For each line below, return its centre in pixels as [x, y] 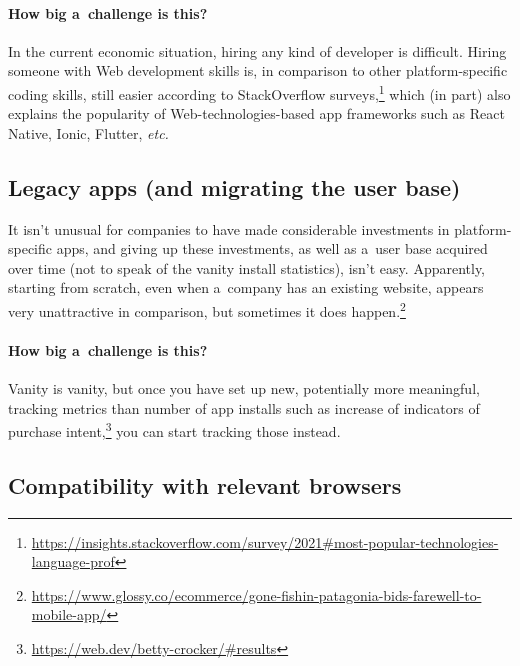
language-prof [73, 561]
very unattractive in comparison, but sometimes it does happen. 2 [207, 309]
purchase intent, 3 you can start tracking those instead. [174, 429]
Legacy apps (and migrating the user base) [234, 186]
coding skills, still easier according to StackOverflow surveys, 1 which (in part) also [259, 92]
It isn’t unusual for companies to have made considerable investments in [229, 228]
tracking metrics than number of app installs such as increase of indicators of [244, 407]
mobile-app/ [69, 614]
